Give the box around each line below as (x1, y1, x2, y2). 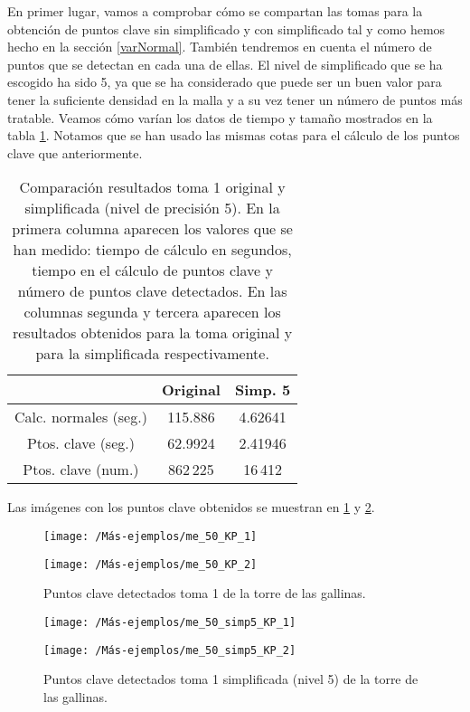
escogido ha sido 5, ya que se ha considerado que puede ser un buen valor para (7, 72, 442, 91)
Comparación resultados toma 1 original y (19, 176, 286, 198)
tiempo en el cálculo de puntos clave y (32, 260, 273, 281)
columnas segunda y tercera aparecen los (23, 301, 281, 323)
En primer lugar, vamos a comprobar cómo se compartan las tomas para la (7, 2, 423, 20)
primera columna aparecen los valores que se (12, 218, 293, 240)
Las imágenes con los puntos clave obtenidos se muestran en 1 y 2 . (7, 498, 375, 517)
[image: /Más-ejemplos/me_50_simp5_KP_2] (43, 643, 296, 657)
